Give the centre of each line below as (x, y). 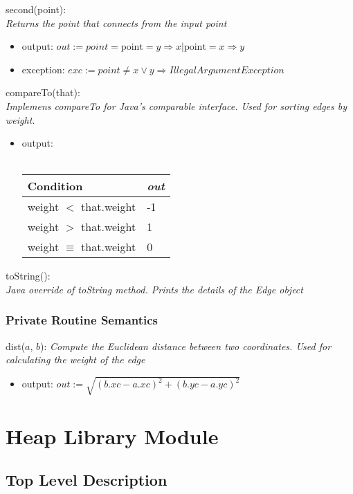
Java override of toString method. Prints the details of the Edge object (154, 289)
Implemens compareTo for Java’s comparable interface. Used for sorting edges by (176, 106)
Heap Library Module (112, 436)
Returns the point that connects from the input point (116, 22)
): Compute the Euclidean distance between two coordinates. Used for (186, 346)
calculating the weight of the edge (75, 359)
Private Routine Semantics (82, 320)
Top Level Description (87, 480)
